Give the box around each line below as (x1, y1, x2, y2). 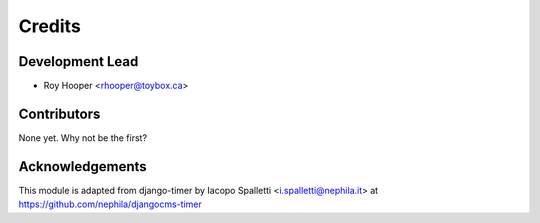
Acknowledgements (18, 158, 147, 175)
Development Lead (18, 53, 139, 70)
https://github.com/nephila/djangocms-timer (18, 198, 202, 210)
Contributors (18, 105, 101, 122)
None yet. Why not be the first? (18, 131, 148, 144)
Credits (18, 15, 82, 37)
